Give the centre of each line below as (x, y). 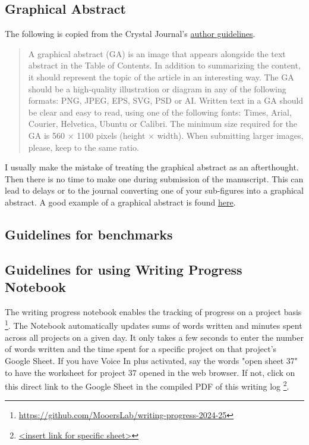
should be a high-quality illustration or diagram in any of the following (157, 88)
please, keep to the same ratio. (83, 147)
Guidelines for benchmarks (89, 234)
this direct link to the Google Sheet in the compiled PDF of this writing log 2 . (147, 385)
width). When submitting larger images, (230, 135)
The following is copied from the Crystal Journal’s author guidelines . (130, 34)
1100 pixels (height (111, 135)
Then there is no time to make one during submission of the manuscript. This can (154, 178)
